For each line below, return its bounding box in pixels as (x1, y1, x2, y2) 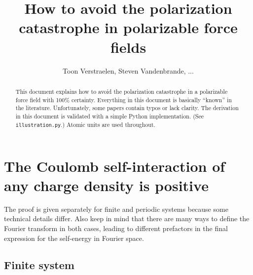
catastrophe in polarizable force (19, 17, 238, 38)
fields (110, 37, 146, 57)
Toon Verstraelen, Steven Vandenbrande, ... (63, 65, 194, 76)
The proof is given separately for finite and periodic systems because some (4, 203, 228, 214)
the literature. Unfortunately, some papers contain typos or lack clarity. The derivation (15, 104, 239, 112)
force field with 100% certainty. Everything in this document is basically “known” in (15, 95, 232, 104)
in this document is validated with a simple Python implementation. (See (15, 112, 204, 120)
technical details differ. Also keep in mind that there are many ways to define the (4, 213, 250, 224)
